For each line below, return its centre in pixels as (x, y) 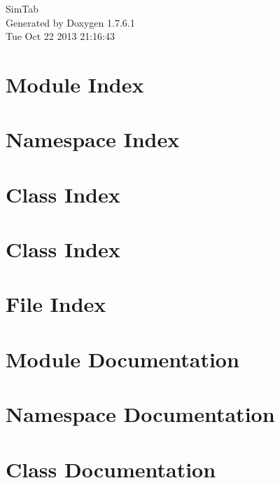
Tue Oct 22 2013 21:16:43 (60, 36)
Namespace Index (93, 139)
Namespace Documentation (140, 414)
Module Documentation (122, 359)
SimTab (22, 8)
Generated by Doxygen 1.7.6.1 (70, 22)
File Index (56, 304)
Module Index (75, 84)
